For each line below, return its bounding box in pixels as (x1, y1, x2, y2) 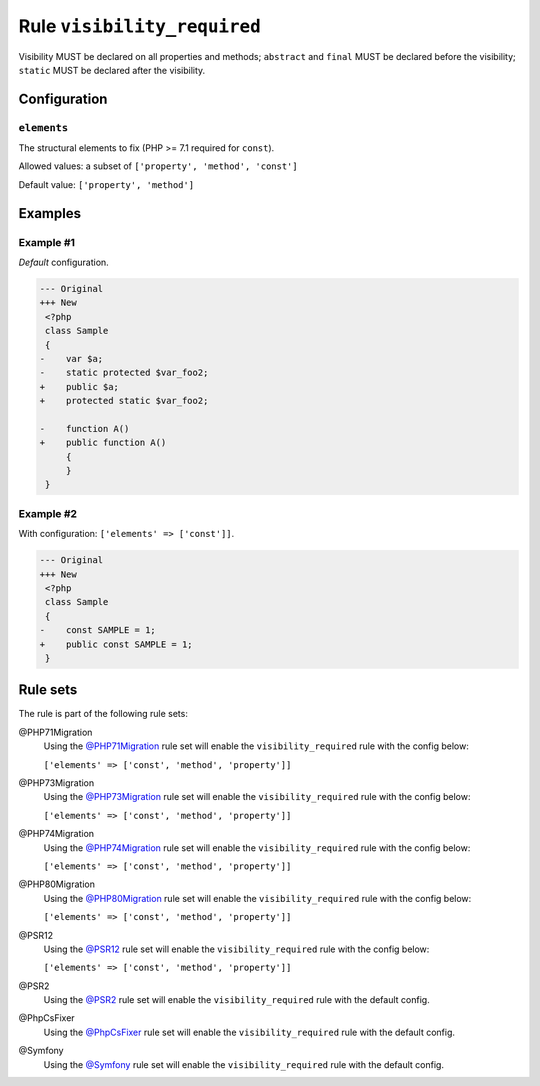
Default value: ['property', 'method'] (18, 178, 195, 190)
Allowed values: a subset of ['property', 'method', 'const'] (18, 160, 299, 172)
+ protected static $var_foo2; (39, 395, 209, 407)
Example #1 (18, 235, 75, 249)
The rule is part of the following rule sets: (18, 708, 189, 720)
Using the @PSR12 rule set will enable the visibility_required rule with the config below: (43, 943, 430, 955)
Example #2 (18, 506, 78, 520)
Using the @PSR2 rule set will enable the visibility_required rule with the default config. (43, 994, 430, 1006)
